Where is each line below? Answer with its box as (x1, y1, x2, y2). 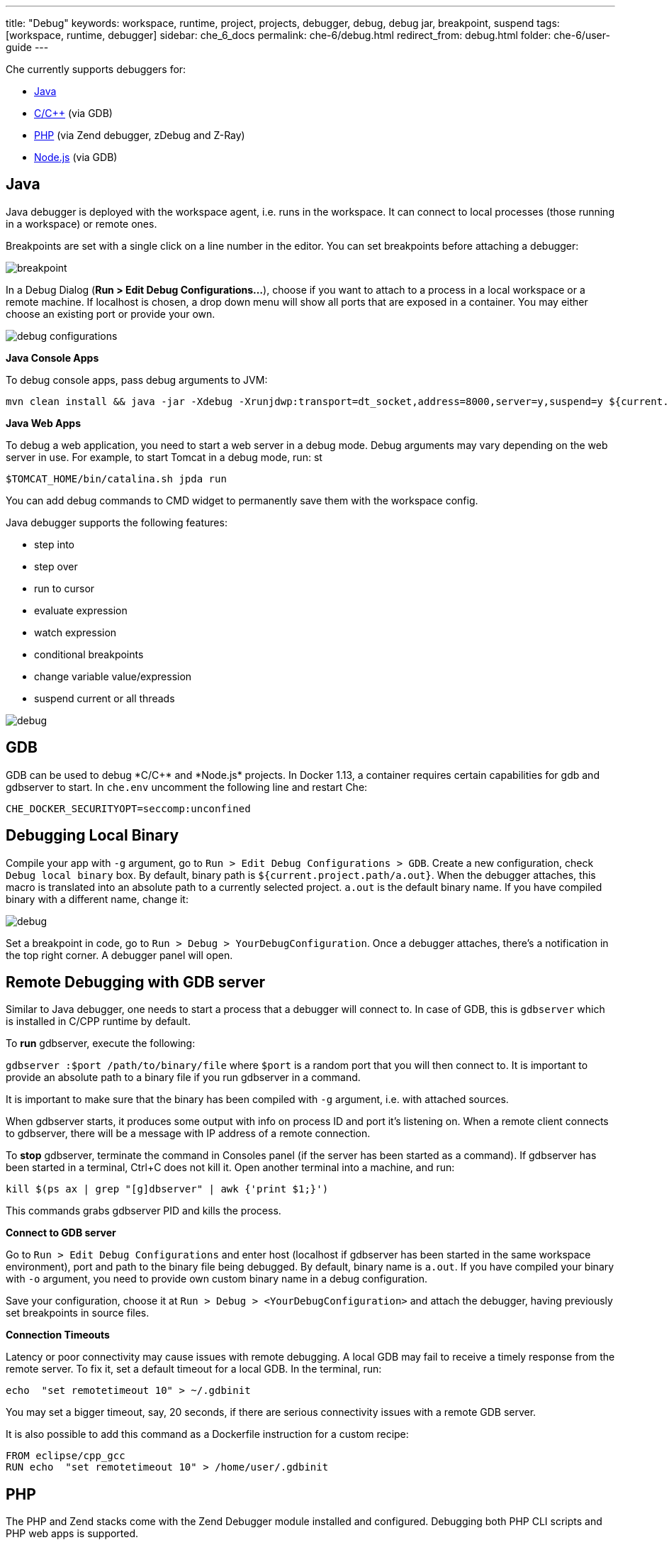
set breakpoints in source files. (6, 1307, 150, 1319)
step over (34, 560, 78, 572)
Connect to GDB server (6, 1226, 116, 1239)
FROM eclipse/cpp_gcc (6, 1450, 125, 1462)
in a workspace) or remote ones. (6, 217, 157, 230)
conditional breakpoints (34, 648, 144, 660)
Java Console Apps (6, 351, 99, 364)
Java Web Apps (6, 416, 81, 429)
